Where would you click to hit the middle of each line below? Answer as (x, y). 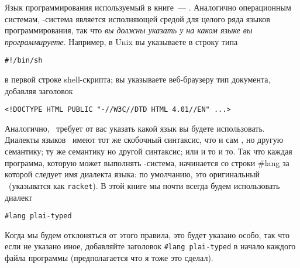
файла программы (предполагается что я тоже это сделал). (109, 257)
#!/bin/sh (24, 61)
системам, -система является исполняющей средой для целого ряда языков (137, 18)
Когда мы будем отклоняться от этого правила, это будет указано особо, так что (147, 234)
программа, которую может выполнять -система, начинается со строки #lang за (147, 162)
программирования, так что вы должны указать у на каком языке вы (129, 30)
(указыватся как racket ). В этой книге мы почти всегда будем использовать (144, 185)
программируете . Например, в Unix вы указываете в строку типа (121, 41)
